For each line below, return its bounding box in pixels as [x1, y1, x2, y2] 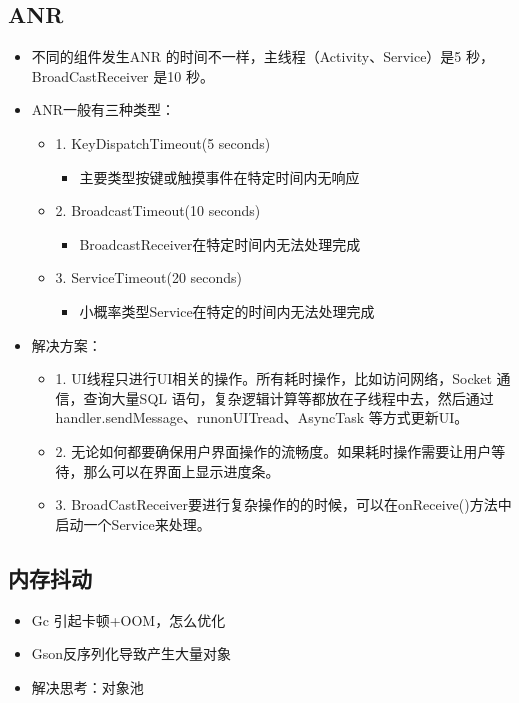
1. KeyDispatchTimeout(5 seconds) [55, 132, 271, 153]
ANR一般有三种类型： [31, 99, 176, 120]
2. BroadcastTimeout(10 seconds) [55, 200, 261, 221]
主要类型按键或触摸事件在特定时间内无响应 [79, 166, 360, 187]
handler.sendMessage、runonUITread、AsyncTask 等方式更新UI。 [55, 407, 469, 428]
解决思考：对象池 [31, 676, 144, 697]
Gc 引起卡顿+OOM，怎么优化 [31, 609, 226, 630]
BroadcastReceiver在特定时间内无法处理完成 [79, 233, 361, 254]
